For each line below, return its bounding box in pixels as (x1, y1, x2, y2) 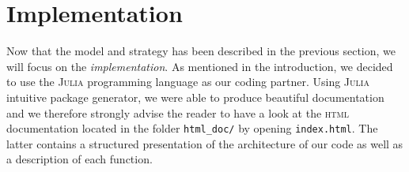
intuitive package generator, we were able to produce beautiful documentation (6, 88, 384, 105)
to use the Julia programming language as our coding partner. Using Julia (6, 73, 369, 90)
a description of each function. (6, 151, 153, 167)
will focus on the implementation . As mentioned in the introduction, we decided (6, 58, 393, 74)
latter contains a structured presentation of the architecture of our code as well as (6, 135, 403, 151)
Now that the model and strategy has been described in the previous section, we (6, 43, 396, 59)
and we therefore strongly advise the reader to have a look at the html (6, 104, 349, 121)
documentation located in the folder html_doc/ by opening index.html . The (6, 120, 378, 136)
